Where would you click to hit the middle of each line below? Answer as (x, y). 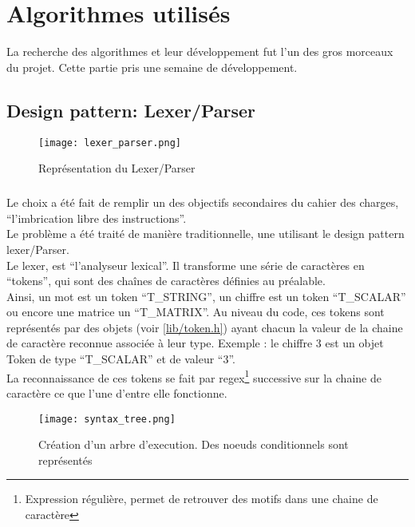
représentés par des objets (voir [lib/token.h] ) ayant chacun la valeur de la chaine (205, 327)
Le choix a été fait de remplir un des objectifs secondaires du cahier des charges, (203, 202)
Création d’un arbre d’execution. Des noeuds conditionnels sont (194, 444)
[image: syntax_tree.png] (107, 419)
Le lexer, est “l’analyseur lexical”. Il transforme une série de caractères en (186, 265)
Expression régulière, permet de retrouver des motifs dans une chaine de (202, 499)
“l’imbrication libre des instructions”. (97, 218)
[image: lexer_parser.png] (110, 143)
